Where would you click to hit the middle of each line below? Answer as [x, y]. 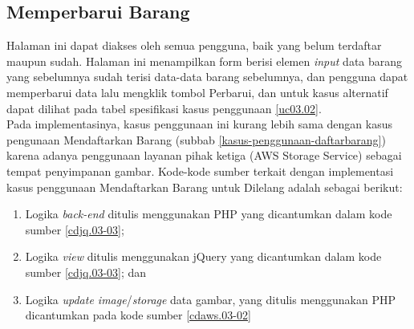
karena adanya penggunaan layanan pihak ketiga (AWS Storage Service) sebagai [204, 155]
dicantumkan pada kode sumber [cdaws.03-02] [138, 315]
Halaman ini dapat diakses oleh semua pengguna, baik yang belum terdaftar [194, 45]
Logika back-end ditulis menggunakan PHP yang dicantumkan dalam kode [209, 214]
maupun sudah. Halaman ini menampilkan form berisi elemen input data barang [205, 61]
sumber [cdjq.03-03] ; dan [86, 272]
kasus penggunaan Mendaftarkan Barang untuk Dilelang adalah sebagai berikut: [205, 187]
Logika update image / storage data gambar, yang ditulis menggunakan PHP [211, 299]
